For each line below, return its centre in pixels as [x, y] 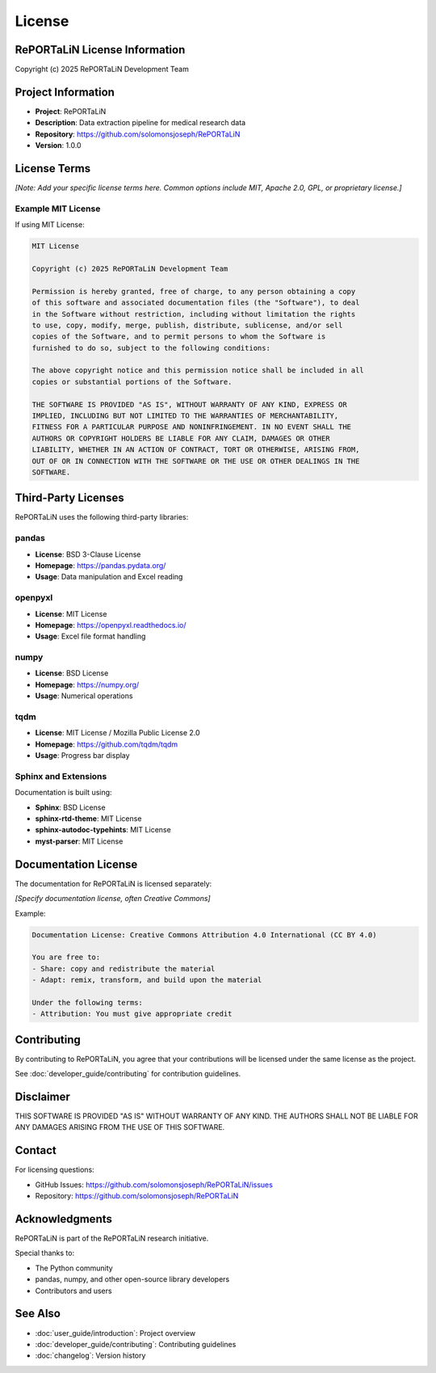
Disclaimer [42, 1096]
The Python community [74, 1268]
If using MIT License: [50, 225]
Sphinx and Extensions [61, 776]
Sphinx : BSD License [70, 807]
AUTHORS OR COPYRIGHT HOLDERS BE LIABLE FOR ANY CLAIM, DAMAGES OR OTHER [181, 438]
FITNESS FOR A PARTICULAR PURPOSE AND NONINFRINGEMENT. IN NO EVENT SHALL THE [191, 427]
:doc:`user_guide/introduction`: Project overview [115, 1333]
